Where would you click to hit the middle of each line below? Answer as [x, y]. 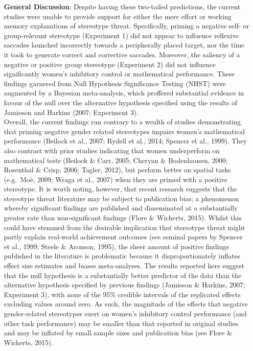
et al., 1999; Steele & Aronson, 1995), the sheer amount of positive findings [117, 246]
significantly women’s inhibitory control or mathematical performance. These [119, 74]
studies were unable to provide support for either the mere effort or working [118, 16]
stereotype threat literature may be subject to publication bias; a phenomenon [122, 198]
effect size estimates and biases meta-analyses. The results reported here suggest [124, 266]
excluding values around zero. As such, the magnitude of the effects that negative [126, 304]
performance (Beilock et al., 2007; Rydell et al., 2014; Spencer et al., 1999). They [126, 141]
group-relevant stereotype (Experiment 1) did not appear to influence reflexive [121, 35]
